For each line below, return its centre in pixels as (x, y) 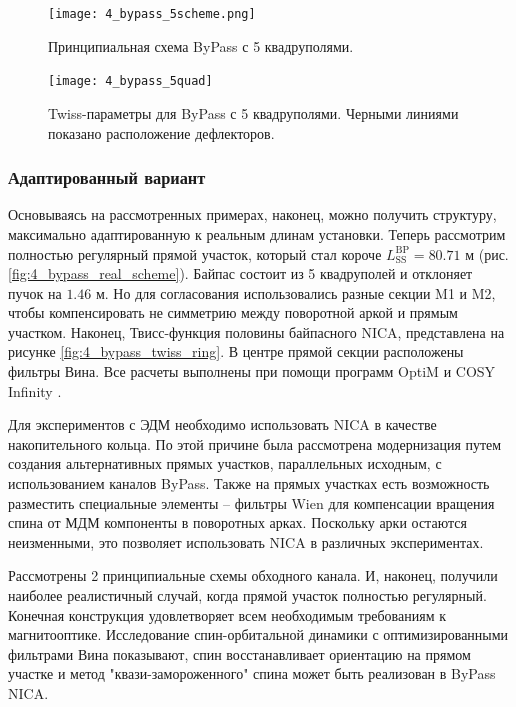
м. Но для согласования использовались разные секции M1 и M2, (295, 292)
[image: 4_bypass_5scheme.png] (152, 14)
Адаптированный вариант (107, 177)
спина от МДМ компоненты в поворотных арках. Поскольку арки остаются (237, 522)
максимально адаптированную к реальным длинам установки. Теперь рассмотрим (257, 233)
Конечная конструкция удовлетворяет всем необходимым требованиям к (227, 614)
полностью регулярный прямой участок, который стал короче (195, 253)
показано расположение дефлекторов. (161, 132)
